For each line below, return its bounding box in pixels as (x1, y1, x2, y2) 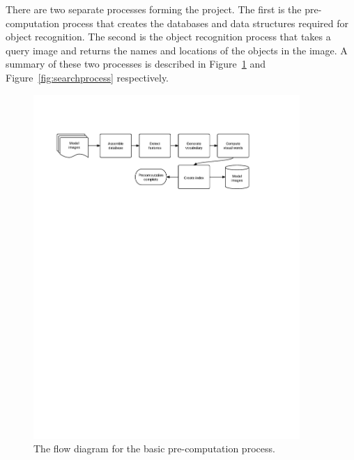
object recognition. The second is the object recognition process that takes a (6, 29, 331, 44)
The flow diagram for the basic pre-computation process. (33, 441, 275, 456)
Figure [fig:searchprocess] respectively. (6, 70, 169, 84)
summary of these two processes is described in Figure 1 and (6, 56, 266, 71)
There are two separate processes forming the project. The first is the (6, 2, 302, 16)
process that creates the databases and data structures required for (62, 15, 348, 30)
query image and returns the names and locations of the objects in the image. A (6, 43, 348, 57)
